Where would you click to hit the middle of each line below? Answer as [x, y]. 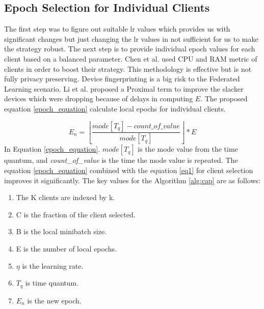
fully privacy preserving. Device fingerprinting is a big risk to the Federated [122, 79]
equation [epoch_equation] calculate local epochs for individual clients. [115, 108]
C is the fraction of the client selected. [76, 214]
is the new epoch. [54, 300]
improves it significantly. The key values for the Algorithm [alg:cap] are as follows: [132, 180]
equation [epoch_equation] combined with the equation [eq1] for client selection [129, 170]
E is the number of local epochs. [66, 248]
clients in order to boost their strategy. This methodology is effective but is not [128, 68]
